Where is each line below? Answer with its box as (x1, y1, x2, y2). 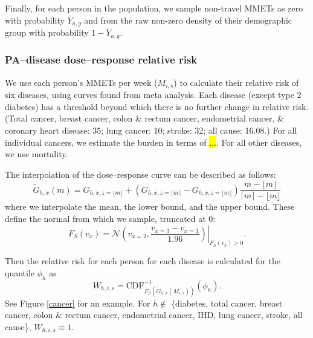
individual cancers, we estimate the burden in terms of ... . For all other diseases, (5, 135, 302, 148)
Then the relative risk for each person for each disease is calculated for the (5, 255, 280, 267)
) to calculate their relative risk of (173, 76, 299, 88)
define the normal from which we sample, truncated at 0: (5, 212, 216, 224)
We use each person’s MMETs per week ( (5, 76, 158, 88)
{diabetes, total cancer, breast (171, 296, 283, 309)
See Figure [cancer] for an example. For (5, 296, 150, 309)
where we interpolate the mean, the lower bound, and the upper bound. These (5, 200, 295, 213)
